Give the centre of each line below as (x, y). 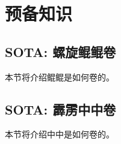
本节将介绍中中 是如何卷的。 (60, 134)
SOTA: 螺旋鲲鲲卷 (60, 51)
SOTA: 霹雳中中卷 (60, 109)
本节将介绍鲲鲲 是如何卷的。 (60, 76)
